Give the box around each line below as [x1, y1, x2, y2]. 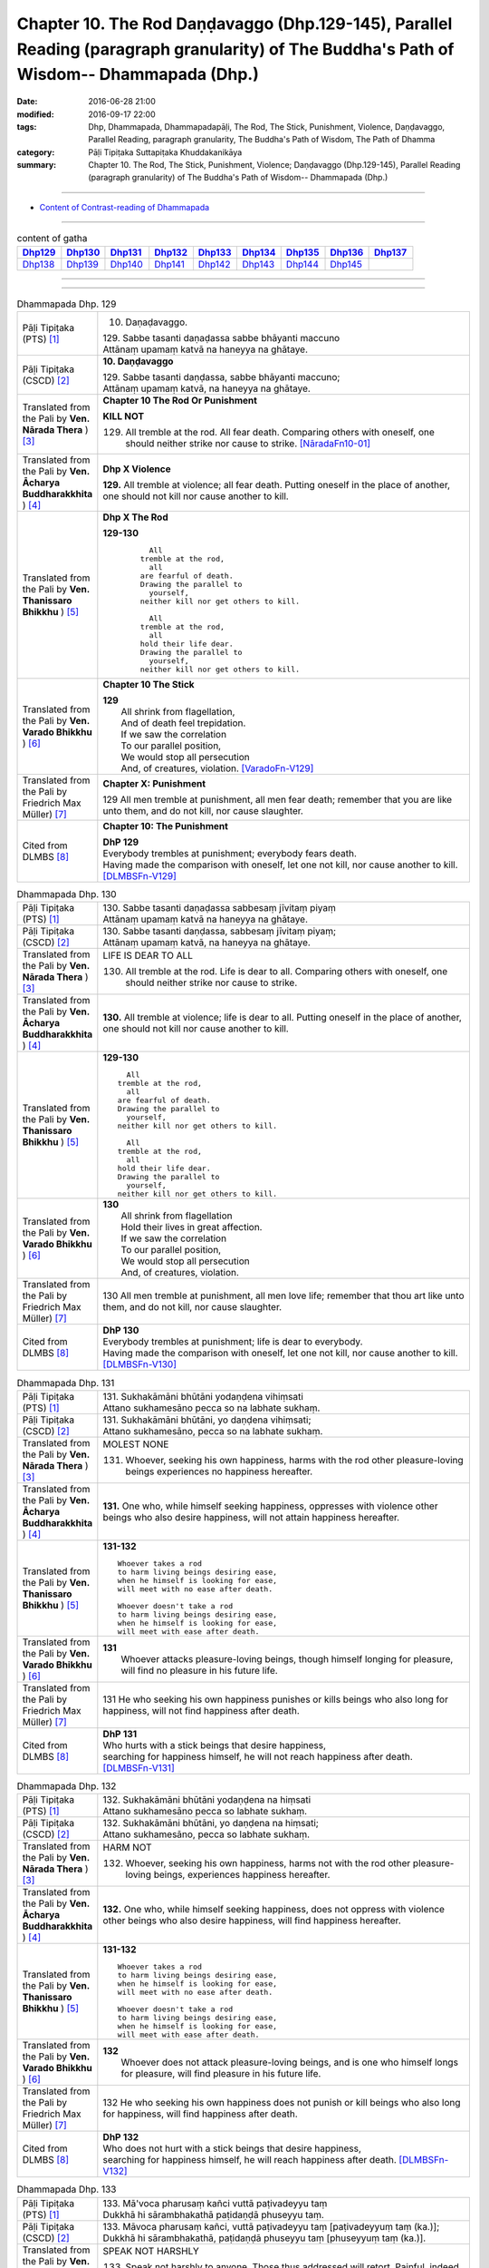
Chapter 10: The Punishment [102, 820, 228, 833]
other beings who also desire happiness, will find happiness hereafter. [102, 1914, 402, 1927]
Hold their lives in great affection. [120, 1221, 263, 1234]
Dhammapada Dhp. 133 [16, 2183, 117, 2195]
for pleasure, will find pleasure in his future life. [120, 2068, 321, 2080]
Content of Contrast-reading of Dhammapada [39, 201, 210, 212]
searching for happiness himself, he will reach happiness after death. [102, 2154, 398, 2166]
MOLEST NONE [102, 1438, 169, 1451]
